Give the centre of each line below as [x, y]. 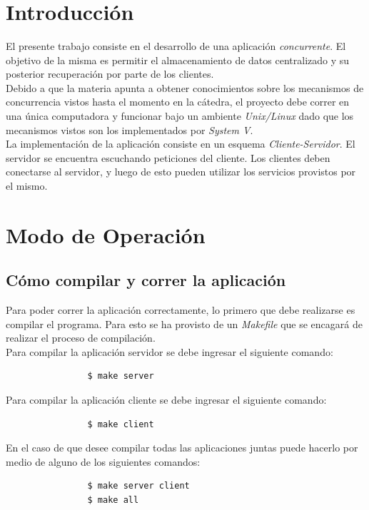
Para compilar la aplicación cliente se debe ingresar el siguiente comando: [166, 400]
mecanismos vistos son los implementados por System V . [130, 129]
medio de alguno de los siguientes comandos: [103, 461]
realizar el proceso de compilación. [81, 338]
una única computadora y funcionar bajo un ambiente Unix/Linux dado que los [180, 115]
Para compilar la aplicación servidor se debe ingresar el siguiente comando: [170, 351]
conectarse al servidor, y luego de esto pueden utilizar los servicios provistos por [181, 172]
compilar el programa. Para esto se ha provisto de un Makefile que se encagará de [184, 323]
